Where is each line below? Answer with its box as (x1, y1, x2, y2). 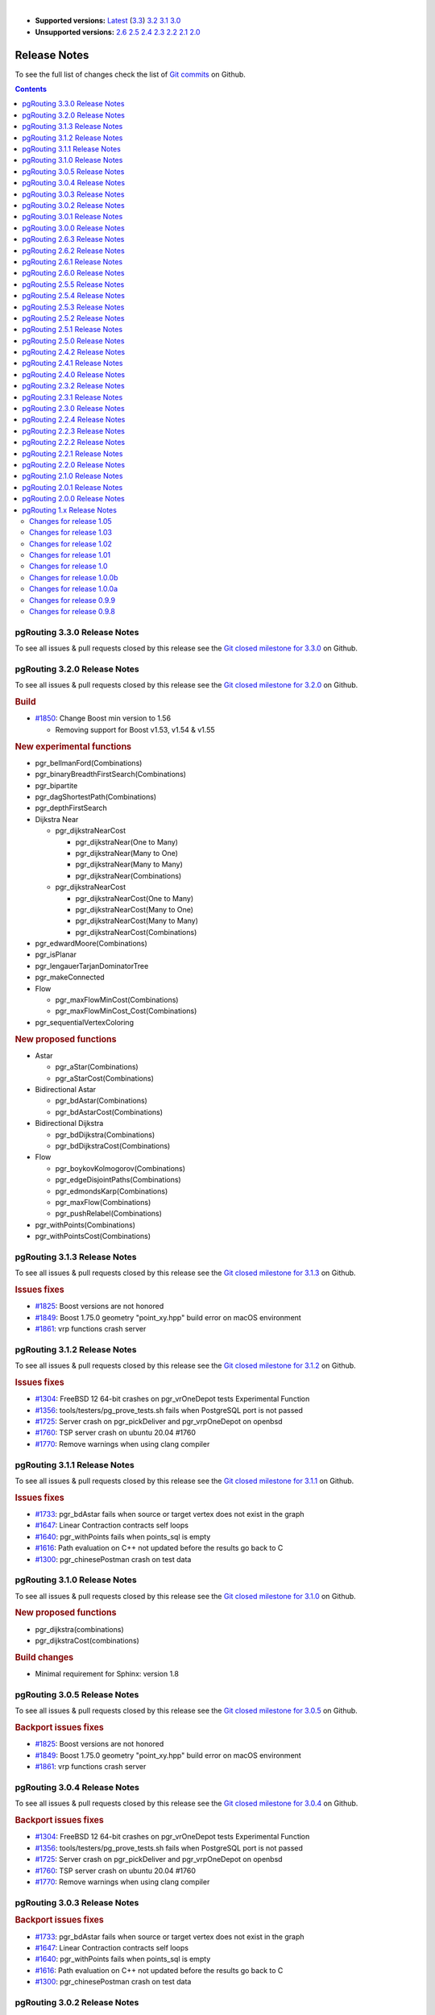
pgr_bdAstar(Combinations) (55, 1096, 148, 1106)
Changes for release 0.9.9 (29, 595, 116, 604)
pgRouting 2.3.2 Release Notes (22, 381, 125, 391)
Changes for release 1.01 (29, 550, 111, 560)
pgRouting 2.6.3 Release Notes (22, 235, 125, 244)
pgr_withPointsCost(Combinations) (35, 1232, 151, 1241)
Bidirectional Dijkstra (35, 1119, 104, 1128)
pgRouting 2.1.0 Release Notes (22, 472, 123, 481)
